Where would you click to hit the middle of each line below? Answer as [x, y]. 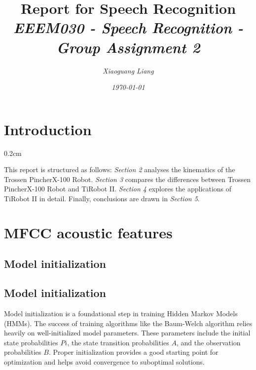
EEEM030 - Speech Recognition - [128, 28]
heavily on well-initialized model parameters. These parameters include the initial [127, 333]
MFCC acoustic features [88, 232]
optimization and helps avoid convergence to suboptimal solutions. [104, 361]
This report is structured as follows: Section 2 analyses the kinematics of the [120, 169]
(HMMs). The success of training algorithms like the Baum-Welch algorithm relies [128, 323]
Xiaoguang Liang [128, 70]
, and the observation [209, 342]
